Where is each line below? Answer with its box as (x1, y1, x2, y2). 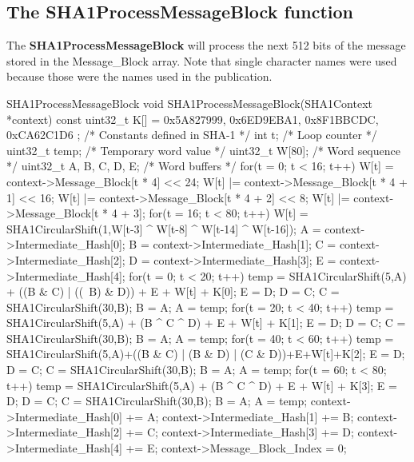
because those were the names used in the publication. (6, 68, 273, 85)
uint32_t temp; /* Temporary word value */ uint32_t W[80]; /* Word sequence (6, 141, 400, 158)
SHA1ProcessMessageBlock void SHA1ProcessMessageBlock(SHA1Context (6, 94, 372, 111)
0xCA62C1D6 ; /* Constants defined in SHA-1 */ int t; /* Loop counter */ (6, 126, 377, 143)
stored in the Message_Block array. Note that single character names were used (6, 52, 397, 69)
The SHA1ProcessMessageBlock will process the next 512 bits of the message (6, 37, 406, 54)
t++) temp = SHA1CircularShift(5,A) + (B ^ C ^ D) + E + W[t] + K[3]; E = (6, 376, 397, 393)
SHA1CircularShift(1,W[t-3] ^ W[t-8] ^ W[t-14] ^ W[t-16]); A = (6, 220, 321, 237)
